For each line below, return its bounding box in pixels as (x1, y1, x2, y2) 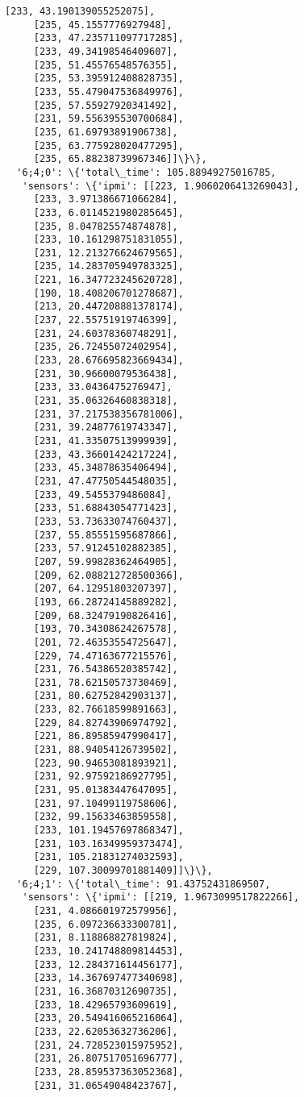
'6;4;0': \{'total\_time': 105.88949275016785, (16, 166, 277, 178)
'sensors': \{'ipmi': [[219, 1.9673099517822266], (22, 891, 300, 904)
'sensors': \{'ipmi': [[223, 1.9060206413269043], (22, 180, 300, 192)
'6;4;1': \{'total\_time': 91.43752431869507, (16, 878, 271, 890)
